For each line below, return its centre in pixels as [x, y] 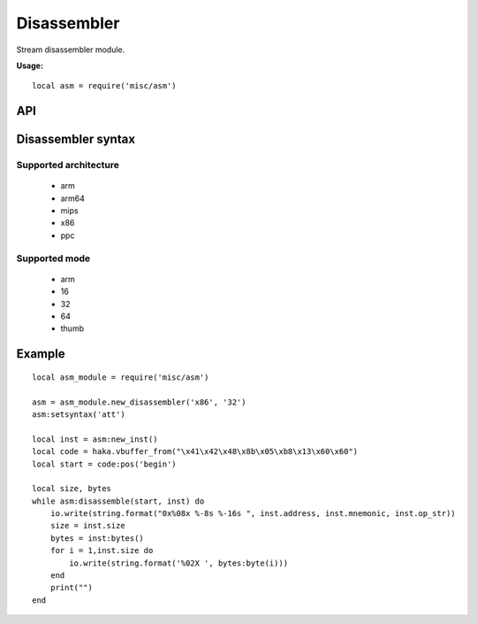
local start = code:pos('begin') [104, 464]
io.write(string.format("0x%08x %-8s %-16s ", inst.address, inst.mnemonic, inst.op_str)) [253, 514]
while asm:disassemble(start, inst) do [118, 501]
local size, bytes [72, 489]
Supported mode [53, 258]
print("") [71, 588]
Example [41, 354]
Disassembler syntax [76, 139]
